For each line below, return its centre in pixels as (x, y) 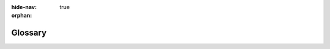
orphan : (22, 16)
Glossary (29, 33)
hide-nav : (24, 7)
